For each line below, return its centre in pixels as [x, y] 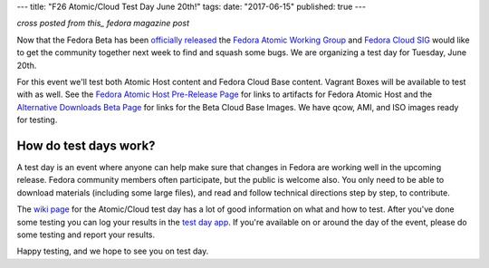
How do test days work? [86, 145]
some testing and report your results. [86, 234]
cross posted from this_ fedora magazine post [103, 24]
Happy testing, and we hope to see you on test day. [113, 251]
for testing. [37, 120]
